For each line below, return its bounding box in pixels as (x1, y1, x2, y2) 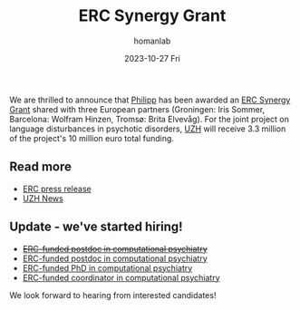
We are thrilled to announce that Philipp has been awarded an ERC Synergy (9, 94, 291, 105)
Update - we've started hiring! (9, 219, 183, 235)
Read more (9, 160, 73, 175)
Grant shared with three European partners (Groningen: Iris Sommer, (9, 103, 266, 114)
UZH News (22, 192, 63, 204)
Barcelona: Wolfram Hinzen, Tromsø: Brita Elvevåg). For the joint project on (9, 113, 290, 124)
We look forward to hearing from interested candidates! (9, 289, 217, 300)
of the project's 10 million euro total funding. (9, 132, 175, 143)
